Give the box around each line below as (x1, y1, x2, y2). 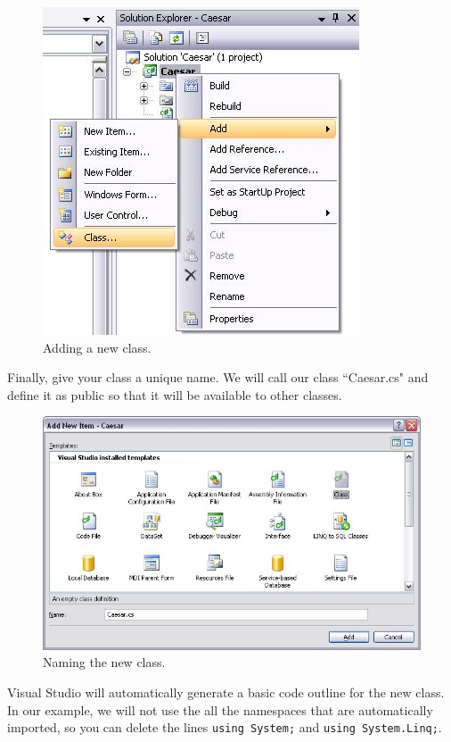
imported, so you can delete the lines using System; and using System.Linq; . (7, 718, 442, 737)
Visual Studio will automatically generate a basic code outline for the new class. (7, 682, 445, 701)
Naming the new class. (43, 653, 166, 671)
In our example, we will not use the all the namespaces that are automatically (7, 700, 433, 719)
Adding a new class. (43, 338, 152, 356)
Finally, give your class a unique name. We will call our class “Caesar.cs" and (7, 368, 429, 387)
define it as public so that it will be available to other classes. (7, 385, 342, 404)
